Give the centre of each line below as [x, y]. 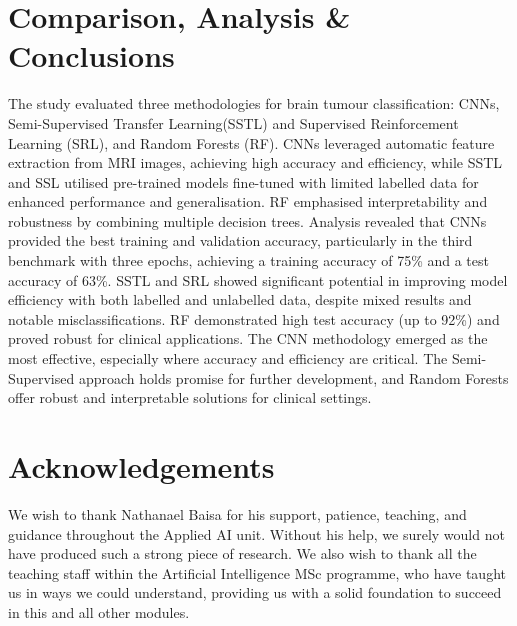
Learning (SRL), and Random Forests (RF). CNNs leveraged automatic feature [251, 142]
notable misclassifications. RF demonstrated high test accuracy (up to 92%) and [254, 318]
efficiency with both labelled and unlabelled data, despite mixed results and [240, 299]
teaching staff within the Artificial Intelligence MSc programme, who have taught [257, 572]
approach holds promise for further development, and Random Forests [293, 377]
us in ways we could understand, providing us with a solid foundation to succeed [255, 592]
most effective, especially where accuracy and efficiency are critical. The [228, 358]
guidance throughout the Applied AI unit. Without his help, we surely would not [256, 533]
